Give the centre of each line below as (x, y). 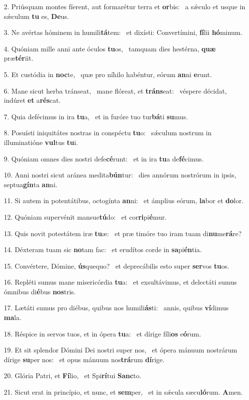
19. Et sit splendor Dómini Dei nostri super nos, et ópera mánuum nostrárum (121, 350)
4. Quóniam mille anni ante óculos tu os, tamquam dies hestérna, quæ (110, 48)
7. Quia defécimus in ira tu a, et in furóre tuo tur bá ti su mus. (96, 116)
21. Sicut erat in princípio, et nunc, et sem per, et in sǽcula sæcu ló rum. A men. (123, 392)
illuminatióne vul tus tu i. (41, 142)
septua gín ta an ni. (31, 184)
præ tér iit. (19, 58)
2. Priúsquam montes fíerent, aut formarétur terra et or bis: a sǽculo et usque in (125, 6)
